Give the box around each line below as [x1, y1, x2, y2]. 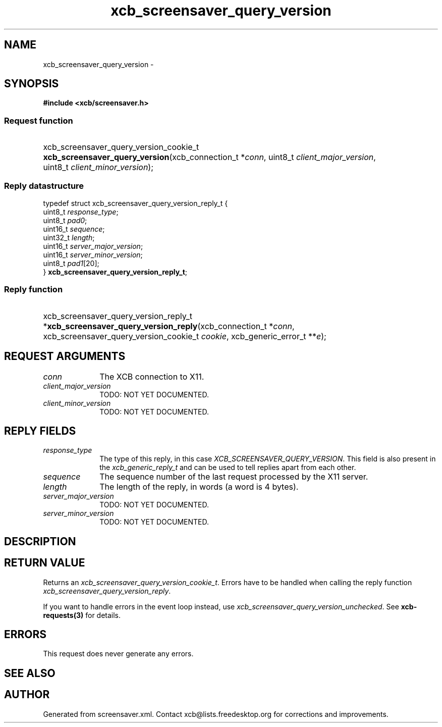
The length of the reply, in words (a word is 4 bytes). [99, 482, 299, 492]
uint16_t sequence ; [43, 224, 105, 233]
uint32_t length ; [43, 233, 95, 242]
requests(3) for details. [43, 610, 121, 619]
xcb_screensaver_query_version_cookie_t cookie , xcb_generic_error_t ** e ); [43, 331, 326, 341]
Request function [4, 115, 73, 126]
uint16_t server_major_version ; [43, 241, 143, 250]
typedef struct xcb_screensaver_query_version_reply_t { [43, 198, 228, 207]
